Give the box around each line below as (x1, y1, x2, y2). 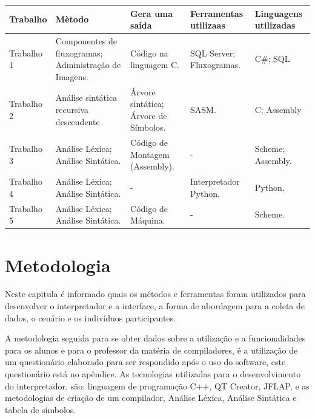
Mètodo (55, 13, 89, 26)
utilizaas (190, 19, 225, 32)
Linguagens (254, 7, 303, 19)
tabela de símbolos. (5, 403, 76, 416)
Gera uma (130, 7, 173, 19)
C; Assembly (254, 103, 302, 115)
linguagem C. (130, 58, 179, 71)
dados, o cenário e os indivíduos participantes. (5, 311, 176, 324)
